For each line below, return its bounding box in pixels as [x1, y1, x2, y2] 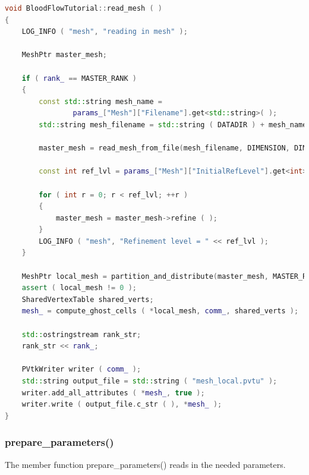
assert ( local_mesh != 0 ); [21, 284, 137, 292]
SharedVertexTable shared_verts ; [21, 295, 154, 304]
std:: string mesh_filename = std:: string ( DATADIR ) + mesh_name [39, 120, 307, 129]
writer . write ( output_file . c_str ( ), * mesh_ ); [21, 400, 222, 409]
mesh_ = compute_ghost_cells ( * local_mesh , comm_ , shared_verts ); [21, 307, 299, 316]
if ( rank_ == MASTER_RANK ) [21, 74, 137, 83]
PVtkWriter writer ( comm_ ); [21, 365, 141, 374]
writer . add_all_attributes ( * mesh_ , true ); [21, 388, 205, 397]
